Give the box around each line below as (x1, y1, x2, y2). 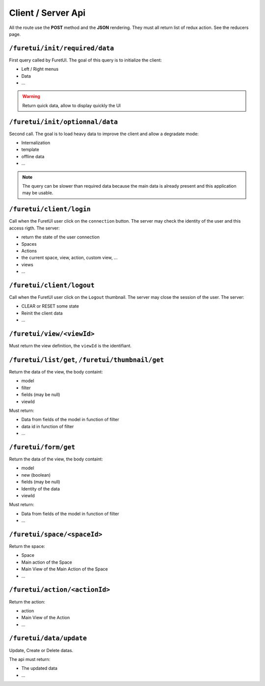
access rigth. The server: (9, 225, 60, 231)
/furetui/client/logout (9, 281, 95, 289)
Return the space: (9, 543, 45, 549)
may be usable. (22, 190, 53, 196)
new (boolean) (21, 472, 51, 478)
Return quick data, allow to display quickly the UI (22, 102, 121, 108)
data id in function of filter (21, 423, 74, 429)
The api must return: (9, 656, 51, 662)
